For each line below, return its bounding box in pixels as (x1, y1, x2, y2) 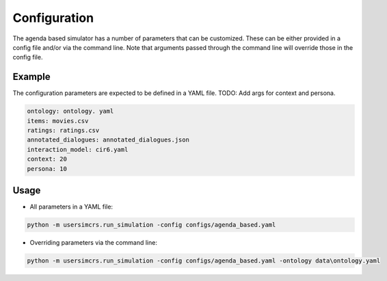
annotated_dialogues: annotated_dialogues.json (27, 136, 189, 144)
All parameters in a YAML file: (29, 202, 113, 211)
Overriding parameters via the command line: (29, 239, 157, 247)
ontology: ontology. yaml (27, 107, 114, 116)
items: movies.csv (27, 117, 89, 124)
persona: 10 (27, 165, 68, 172)
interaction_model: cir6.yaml (27, 146, 129, 153)
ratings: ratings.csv (27, 126, 100, 134)
